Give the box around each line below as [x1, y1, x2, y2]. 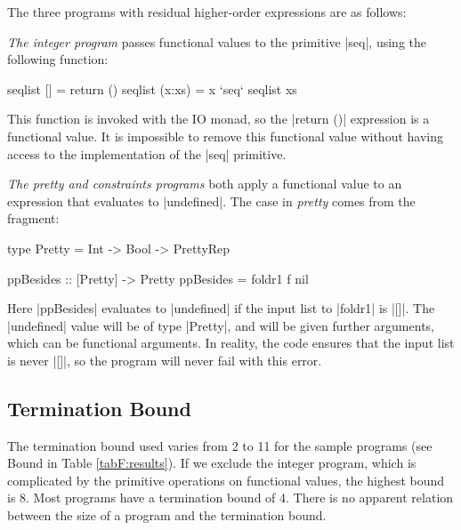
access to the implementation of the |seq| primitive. [7, 144, 287, 163]
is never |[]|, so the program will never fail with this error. [7, 350, 322, 369]
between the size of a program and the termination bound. [7, 506, 327, 525]
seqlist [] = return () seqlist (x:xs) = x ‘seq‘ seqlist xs [7, 79, 297, 98]
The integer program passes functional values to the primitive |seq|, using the [7, 32, 426, 51]
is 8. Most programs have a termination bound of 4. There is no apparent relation [7, 488, 454, 507]
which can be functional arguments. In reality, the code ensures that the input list [7, 333, 455, 352]
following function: [7, 50, 109, 68]
